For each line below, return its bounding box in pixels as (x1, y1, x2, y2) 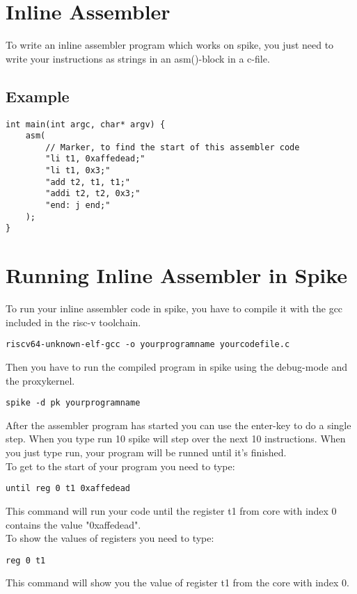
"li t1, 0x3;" (45, 166, 111, 176)
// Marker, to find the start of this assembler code (45, 142, 300, 152)
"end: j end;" (45, 200, 111, 211)
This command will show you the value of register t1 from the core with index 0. (6, 575, 349, 590)
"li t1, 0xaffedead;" (45, 154, 145, 164)
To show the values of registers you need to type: (6, 531, 214, 545)
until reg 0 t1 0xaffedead (6, 483, 130, 494)
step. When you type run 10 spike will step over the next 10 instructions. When (6, 431, 346, 446)
